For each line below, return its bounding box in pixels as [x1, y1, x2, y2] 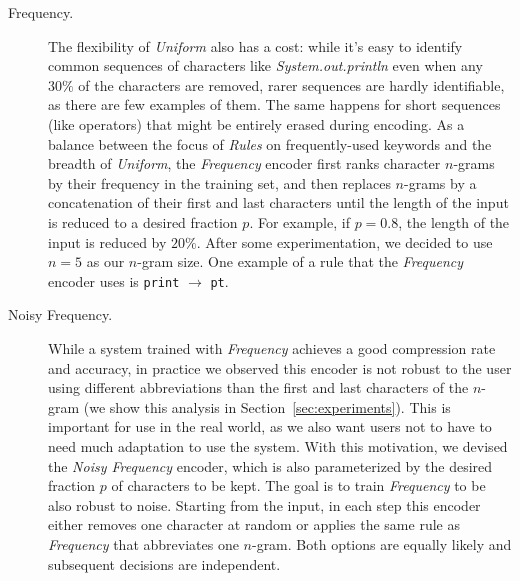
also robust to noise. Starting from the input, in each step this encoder [48, 494, 481, 515]
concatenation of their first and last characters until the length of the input [48, 192, 509, 213]
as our [86, 251, 125, 272]
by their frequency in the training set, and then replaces [48, 172, 391, 193]
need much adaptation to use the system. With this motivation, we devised [48, 435, 508, 456]
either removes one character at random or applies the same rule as [48, 514, 460, 535]
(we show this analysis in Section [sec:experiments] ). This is [83, 396, 451, 417]
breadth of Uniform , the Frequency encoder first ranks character [48, 153, 441, 174]
